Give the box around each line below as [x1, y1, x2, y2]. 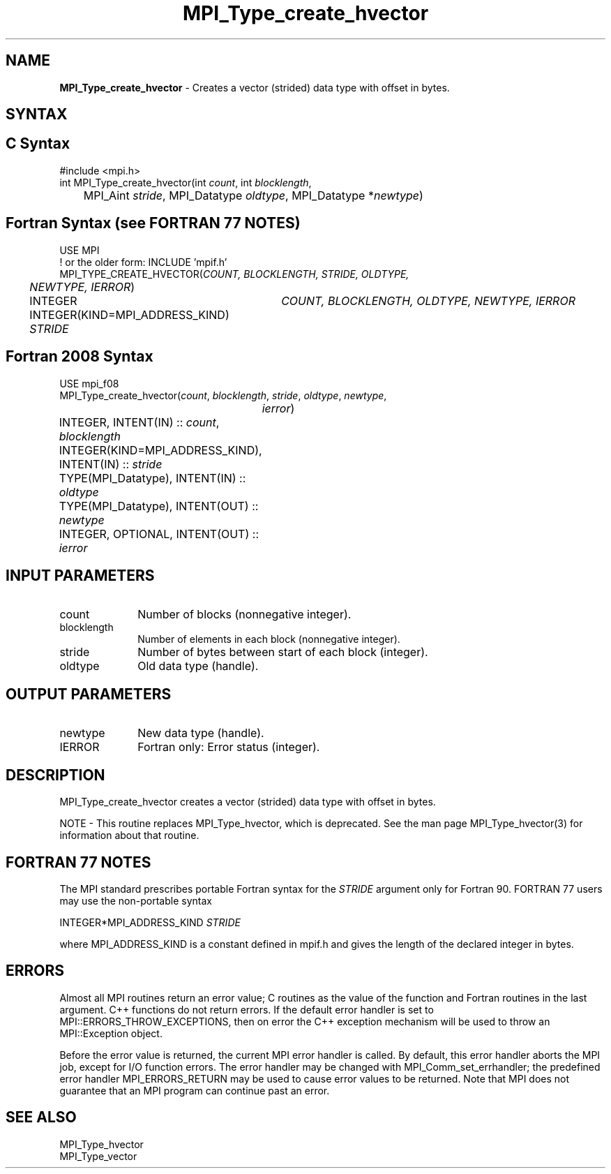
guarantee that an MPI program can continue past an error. [59, 1084, 330, 1097]
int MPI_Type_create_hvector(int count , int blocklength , [59, 176, 312, 188]
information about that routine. [59, 829, 199, 842]
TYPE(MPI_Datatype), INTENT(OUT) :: [59, 498, 259, 513]
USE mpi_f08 [59, 377, 119, 389]
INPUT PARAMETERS [6, 566, 155, 584]
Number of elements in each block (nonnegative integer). [137, 633, 400, 646]
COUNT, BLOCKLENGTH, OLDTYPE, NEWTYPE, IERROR [281, 293, 575, 308]
